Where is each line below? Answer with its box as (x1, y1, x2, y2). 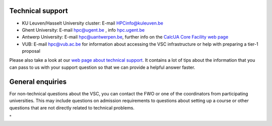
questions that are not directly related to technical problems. (9, 104, 134, 110)
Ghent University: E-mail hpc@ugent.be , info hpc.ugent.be (22, 27, 145, 33)
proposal (22, 48, 40, 54)
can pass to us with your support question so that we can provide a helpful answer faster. (9, 64, 195, 70)
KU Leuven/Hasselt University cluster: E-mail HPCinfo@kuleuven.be (22, 20, 164, 26)
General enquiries (9, 77, 67, 86)
